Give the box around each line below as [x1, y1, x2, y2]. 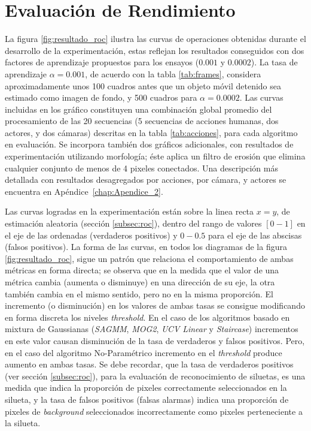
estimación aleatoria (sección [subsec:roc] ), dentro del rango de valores [5, 217, 262, 230]
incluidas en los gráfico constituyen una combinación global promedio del [5, 103, 272, 115]
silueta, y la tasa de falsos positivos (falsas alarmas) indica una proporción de [5, 393, 289, 405]
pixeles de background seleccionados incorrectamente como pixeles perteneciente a [5, 405, 303, 417]
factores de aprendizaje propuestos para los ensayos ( [5, 56, 199, 68]
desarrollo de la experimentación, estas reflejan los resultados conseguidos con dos [5, 44, 304, 56]
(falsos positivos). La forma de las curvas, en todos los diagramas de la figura [5, 240, 287, 253]
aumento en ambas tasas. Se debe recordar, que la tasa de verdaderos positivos [5, 358, 294, 370]
